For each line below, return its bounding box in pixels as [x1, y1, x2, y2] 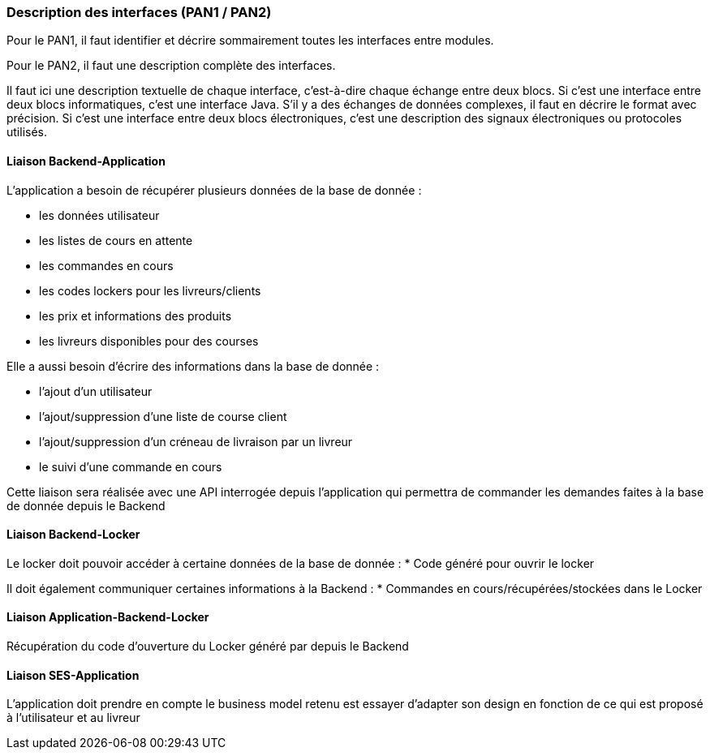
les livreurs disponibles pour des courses [39, 333, 259, 348]
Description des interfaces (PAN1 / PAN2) [6, 4, 272, 20]
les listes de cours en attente [39, 233, 193, 247]
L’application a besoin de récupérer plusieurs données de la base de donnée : [6, 183, 422, 197]
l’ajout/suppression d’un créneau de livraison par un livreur [39, 434, 353, 449]
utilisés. [6, 125, 48, 140]
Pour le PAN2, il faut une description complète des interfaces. [6, 58, 336, 73]
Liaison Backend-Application [6, 153, 166, 168]
